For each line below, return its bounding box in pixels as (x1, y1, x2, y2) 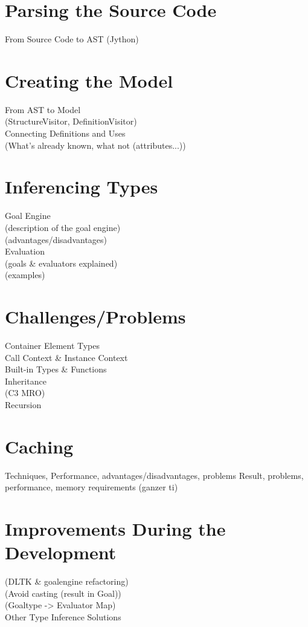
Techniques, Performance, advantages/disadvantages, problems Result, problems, (5, 469, 304, 481)
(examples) (5, 268, 45, 281)
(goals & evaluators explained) (5, 256, 118, 269)
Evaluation (5, 245, 45, 258)
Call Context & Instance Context (5, 351, 128, 363)
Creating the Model (5, 68, 173, 93)
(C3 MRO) (5, 386, 45, 399)
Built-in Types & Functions (5, 363, 107, 375)
